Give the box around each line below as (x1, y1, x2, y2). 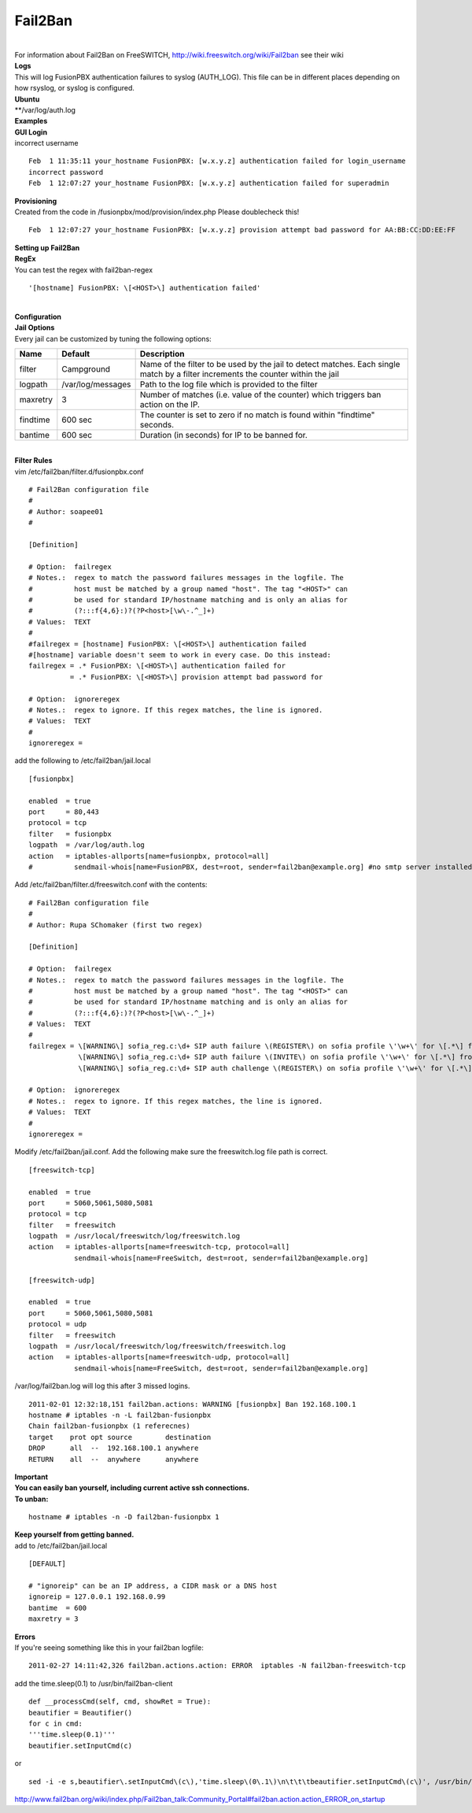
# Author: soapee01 (28, 507, 104, 516)
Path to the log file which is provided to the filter (139, 379, 318, 390)
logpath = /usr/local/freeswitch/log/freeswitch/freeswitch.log (28, 1342, 286, 1350)
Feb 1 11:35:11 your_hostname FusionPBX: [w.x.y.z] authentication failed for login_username (28, 157, 407, 165)
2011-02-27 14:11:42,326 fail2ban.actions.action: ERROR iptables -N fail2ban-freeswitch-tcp (28, 1661, 407, 1671)
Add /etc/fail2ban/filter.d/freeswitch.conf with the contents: (14, 880, 208, 890)
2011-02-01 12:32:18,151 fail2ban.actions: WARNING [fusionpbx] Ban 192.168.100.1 (28, 1400, 356, 1408)
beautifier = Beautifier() (28, 1708, 133, 1717)
